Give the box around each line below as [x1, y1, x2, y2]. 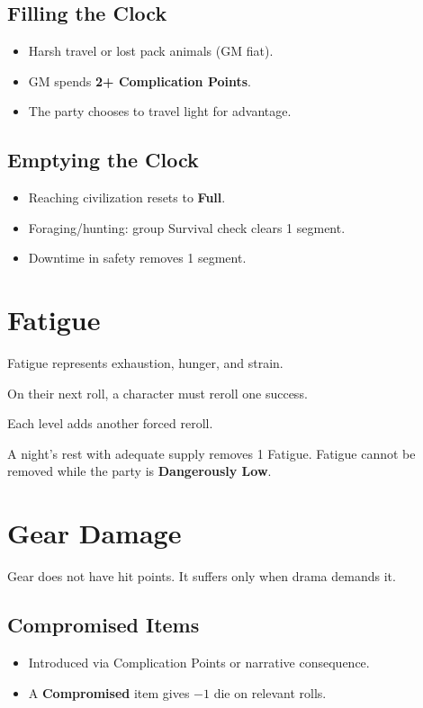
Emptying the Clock [7, 146, 199, 174]
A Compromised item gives [28, 683, 190, 702]
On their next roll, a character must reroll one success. [7, 383, 308, 402]
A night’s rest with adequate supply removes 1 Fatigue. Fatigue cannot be [7, 444, 416, 462]
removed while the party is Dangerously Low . [7, 462, 272, 480]
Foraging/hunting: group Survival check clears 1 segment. [28, 218, 346, 237]
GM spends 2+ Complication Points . [28, 71, 252, 90]
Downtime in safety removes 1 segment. [28, 248, 247, 267]
